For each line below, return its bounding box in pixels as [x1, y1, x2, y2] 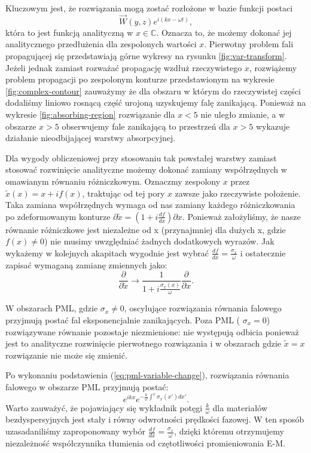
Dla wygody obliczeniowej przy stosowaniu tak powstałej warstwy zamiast [5, 151, 277, 164]
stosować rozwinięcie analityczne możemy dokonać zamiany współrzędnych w [5, 163, 287, 176]
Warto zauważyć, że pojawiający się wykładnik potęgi [5, 401, 203, 414]
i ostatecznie [240, 246, 286, 259]
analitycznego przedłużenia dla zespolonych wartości [5, 38, 197, 50]
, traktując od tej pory [82, 186, 165, 199]
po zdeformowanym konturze [5, 210, 111, 222]
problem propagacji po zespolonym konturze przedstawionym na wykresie [5, 73, 275, 85]
